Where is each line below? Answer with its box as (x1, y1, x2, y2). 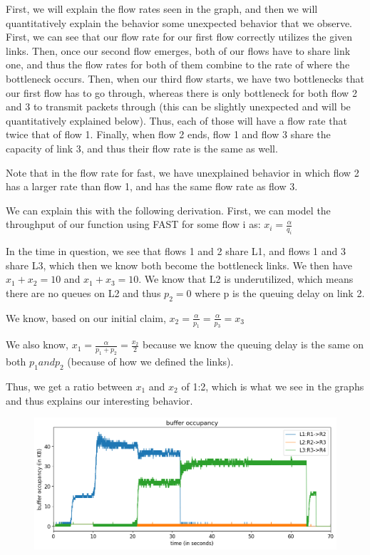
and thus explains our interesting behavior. (6, 393, 193, 408)
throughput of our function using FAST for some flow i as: (6, 217, 261, 232)
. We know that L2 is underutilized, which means (138, 271, 354, 286)
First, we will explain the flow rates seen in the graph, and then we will (6, 1, 318, 16)
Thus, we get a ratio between (6, 379, 133, 394)
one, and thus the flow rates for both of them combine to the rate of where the (6, 57, 350, 72)
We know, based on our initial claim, (6, 310, 166, 325)
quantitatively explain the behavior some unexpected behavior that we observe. (6, 15, 353, 30)
